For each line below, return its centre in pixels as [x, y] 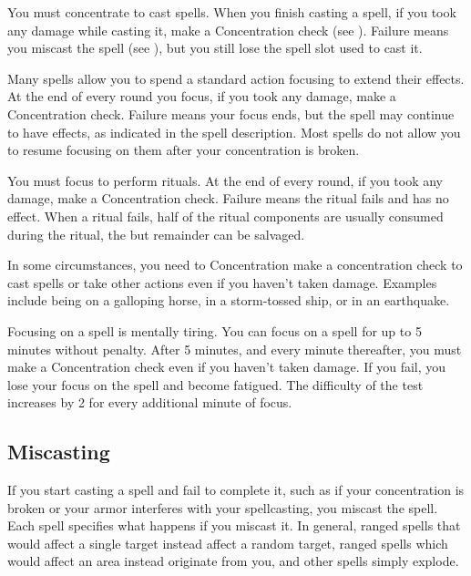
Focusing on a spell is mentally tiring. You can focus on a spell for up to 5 [215, 330]
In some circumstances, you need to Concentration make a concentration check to [235, 265]
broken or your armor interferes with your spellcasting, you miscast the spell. [223, 507]
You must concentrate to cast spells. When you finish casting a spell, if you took [232, 12]
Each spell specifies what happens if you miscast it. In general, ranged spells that [234, 525]
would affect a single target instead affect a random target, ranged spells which [228, 543]
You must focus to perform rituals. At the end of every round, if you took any [225, 180]
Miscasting [59, 452]
